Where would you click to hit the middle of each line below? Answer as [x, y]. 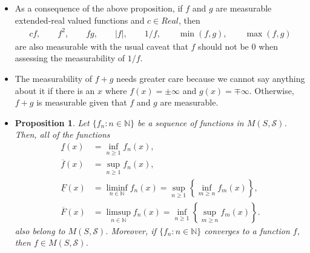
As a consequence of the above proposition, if [99, 8]
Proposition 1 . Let [52, 122]
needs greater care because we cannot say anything [211, 78]
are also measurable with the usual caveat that [101, 46]
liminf [117, 188]
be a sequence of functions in [191, 122]
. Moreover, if [131, 230]
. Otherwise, [272, 90]
